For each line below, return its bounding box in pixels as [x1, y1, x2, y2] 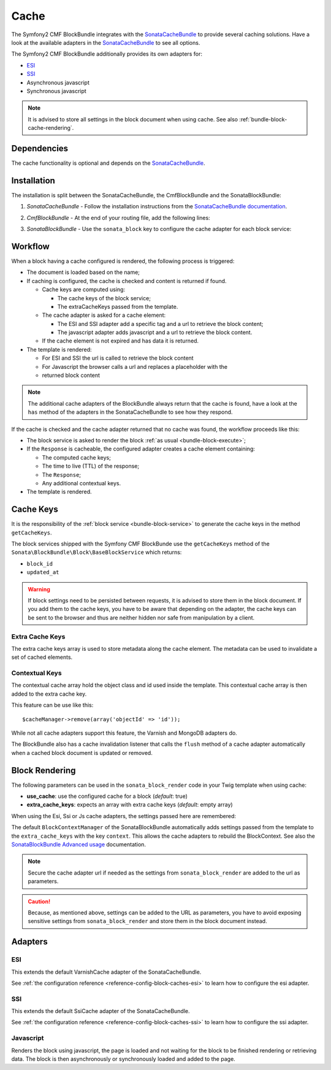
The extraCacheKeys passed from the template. [57, 303, 178, 310]
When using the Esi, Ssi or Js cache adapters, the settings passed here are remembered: [11, 812, 236, 819]
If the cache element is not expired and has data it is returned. [42, 337, 199, 344]
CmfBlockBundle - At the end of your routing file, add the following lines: [26, 214, 211, 221]
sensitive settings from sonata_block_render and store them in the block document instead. [28, 917, 267, 925]
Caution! [28, 898, 51, 905]
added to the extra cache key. [11, 690, 87, 697]
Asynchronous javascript [26, 78, 90, 86]
